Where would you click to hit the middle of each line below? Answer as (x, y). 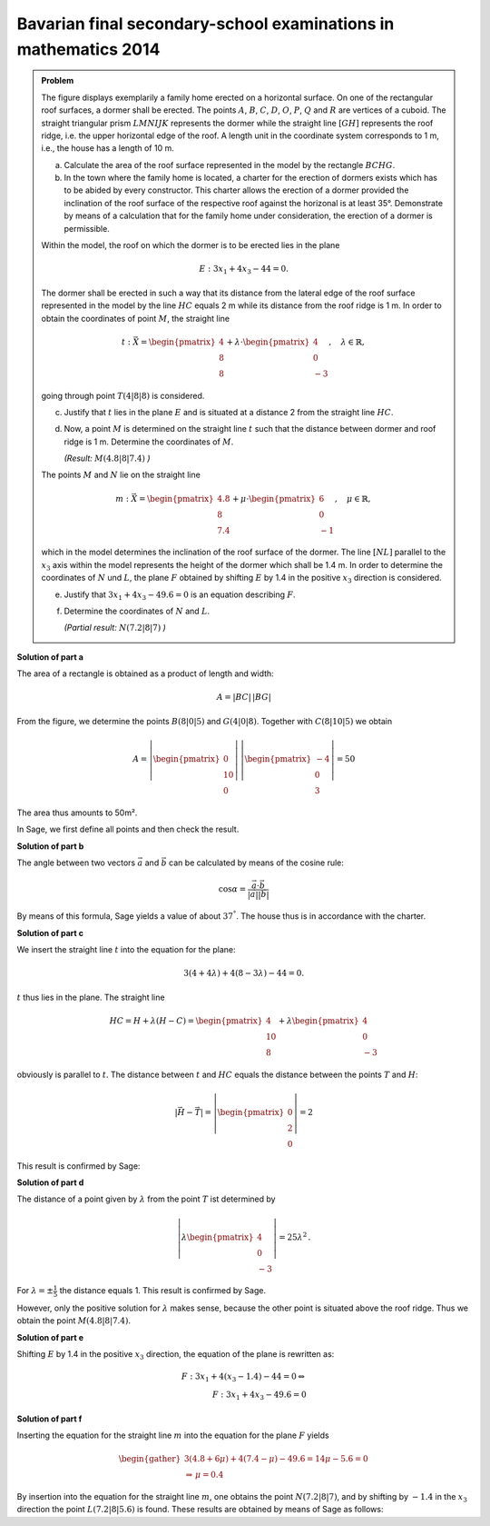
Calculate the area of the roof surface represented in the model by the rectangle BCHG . (230, 165)
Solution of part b (50, 846)
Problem (58, 81)
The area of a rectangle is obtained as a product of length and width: (145, 673)
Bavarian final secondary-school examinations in (206, 24)
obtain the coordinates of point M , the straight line (136, 318)
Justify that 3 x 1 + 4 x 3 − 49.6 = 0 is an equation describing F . (180, 595)
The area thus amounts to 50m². (77, 813)
